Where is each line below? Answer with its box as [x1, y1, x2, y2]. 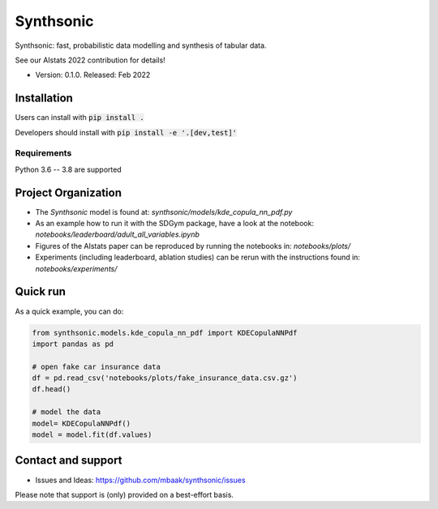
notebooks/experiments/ [35, 263, 118, 273]
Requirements [15, 148, 72, 159]
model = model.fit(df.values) [32, 430, 152, 439]
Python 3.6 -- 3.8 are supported [15, 165, 122, 174]
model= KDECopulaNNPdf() [32, 418, 131, 428]
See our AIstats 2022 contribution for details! [15, 55, 165, 65]
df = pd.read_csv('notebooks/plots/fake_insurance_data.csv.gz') [32, 374, 298, 383]
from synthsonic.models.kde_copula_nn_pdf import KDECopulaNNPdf [32, 328, 298, 337]
